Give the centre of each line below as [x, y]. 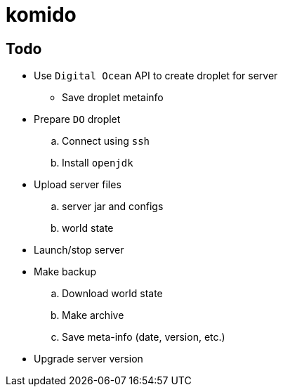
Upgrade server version [88, 359]
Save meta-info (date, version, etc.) [144, 337]
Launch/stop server [79, 250]
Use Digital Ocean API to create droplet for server [156, 76]
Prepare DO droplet [77, 119]
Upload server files [78, 185]
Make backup [65, 272]
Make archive [93, 315]
